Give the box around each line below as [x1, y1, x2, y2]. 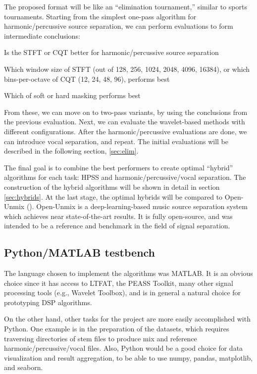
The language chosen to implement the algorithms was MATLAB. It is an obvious [4, 268, 253, 278]
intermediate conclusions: [4, 30, 80, 41]
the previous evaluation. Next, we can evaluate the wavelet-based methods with [4, 116, 245, 127]
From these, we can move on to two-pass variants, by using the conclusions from [4, 107, 248, 117]
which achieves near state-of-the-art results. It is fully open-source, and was [4, 211, 233, 221]
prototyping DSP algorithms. [4, 297, 92, 307]
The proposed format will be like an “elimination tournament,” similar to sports [4, 1, 247, 11]
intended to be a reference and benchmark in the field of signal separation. [4, 220, 230, 231]
